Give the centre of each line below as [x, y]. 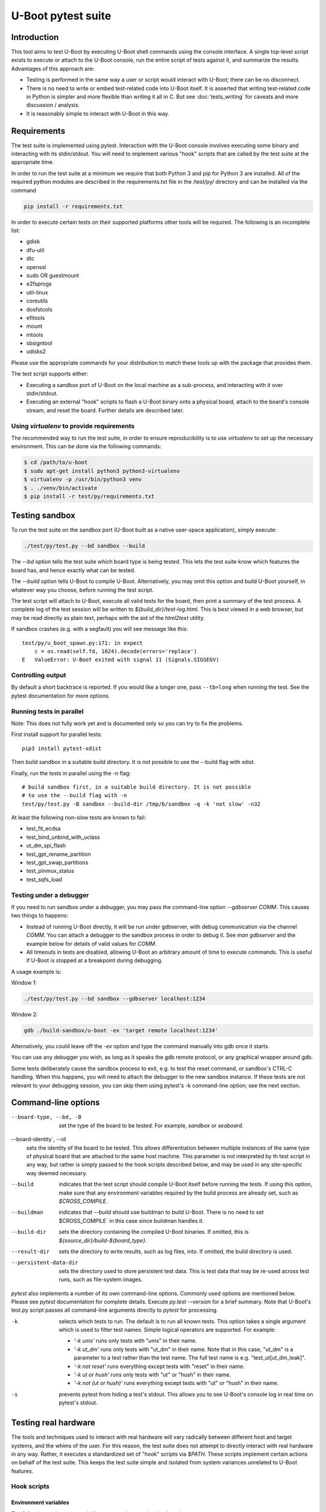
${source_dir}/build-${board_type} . [103, 1240]
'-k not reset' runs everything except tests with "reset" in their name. [159, 1366]
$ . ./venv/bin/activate [61, 488]
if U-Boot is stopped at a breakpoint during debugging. [94, 960]
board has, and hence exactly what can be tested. [73, 570]
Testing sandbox [43, 516]
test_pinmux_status [50, 871]
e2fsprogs [39, 284]
